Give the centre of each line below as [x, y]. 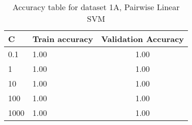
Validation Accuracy [143, 39]
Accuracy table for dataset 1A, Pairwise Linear [96, 7]
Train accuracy [63, 39]
